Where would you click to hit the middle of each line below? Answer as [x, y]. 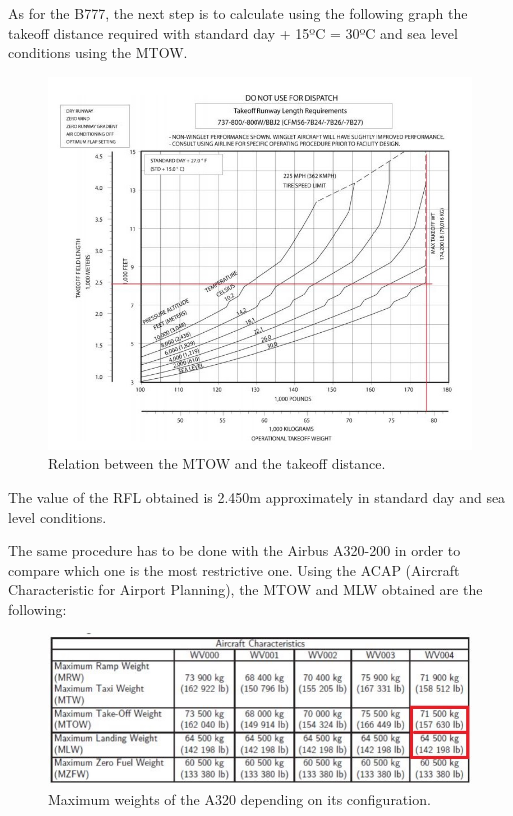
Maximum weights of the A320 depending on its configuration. [239, 799]
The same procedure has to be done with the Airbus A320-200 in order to [234, 550]
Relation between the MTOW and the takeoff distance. [217, 463]
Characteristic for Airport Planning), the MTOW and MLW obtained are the [245, 589]
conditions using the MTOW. [98, 52]
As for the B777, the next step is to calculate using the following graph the [238, 13]
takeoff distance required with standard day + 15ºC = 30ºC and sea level [233, 32]
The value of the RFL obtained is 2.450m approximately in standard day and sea [257, 496]
